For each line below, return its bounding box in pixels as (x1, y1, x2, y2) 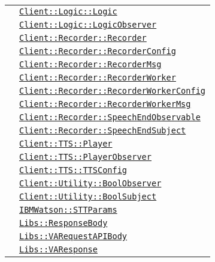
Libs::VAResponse (19, 245, 98, 254)
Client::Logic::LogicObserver (19, 20, 157, 29)
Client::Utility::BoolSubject (19, 192, 157, 201)
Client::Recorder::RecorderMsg (19, 59, 162, 69)
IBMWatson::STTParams (19, 205, 117, 215)
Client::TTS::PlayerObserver (19, 152, 152, 162)
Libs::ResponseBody (19, 218, 108, 228)
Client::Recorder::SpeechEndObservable (19, 112, 201, 122)
